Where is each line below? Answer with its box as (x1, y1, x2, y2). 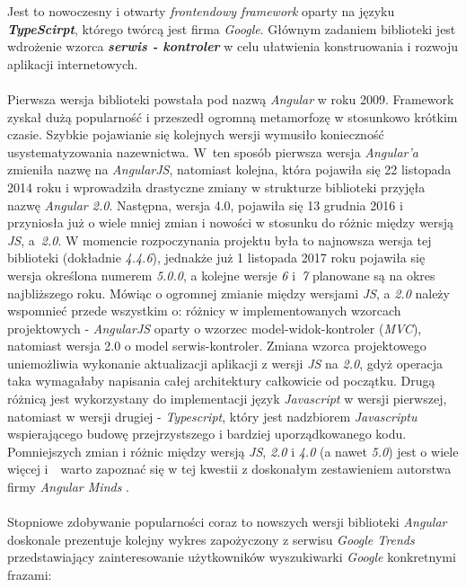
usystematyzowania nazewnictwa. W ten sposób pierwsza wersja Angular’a (7, 142, 418, 161)
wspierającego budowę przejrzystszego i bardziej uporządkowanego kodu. (7, 424, 407, 443)
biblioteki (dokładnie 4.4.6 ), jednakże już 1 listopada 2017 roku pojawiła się (7, 248, 426, 267)
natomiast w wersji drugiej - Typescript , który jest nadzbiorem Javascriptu (7, 406, 418, 425)
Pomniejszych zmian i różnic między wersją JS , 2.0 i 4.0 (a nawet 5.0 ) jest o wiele (7, 441, 459, 460)
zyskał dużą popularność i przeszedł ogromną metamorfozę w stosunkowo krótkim (7, 107, 458, 126)
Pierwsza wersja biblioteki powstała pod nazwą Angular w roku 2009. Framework (7, 89, 454, 108)
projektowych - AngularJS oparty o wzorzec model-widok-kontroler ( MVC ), (7, 318, 422, 337)
